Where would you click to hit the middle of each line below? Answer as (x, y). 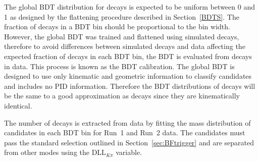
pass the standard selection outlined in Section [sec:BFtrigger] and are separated (129, 142)
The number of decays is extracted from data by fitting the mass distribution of (127, 122)
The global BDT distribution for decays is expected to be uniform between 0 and (129, 7)
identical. (18, 105)
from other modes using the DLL (55, 152)
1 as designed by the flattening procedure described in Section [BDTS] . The (122, 16)
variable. (129, 152)
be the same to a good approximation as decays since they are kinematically (122, 96)
